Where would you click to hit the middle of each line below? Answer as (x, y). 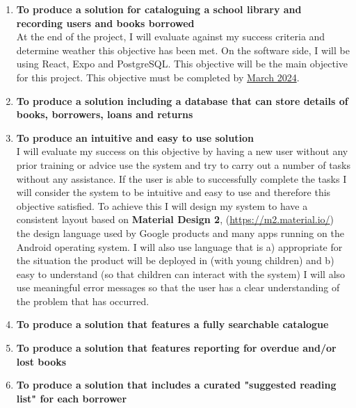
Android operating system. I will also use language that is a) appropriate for (179, 246)
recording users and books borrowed (105, 23)
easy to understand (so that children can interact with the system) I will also (181, 274)
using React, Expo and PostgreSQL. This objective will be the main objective (182, 64)
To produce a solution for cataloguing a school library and (159, 9)
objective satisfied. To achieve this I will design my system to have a (162, 205)
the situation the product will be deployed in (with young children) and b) (175, 260)
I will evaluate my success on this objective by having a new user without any (182, 151)
